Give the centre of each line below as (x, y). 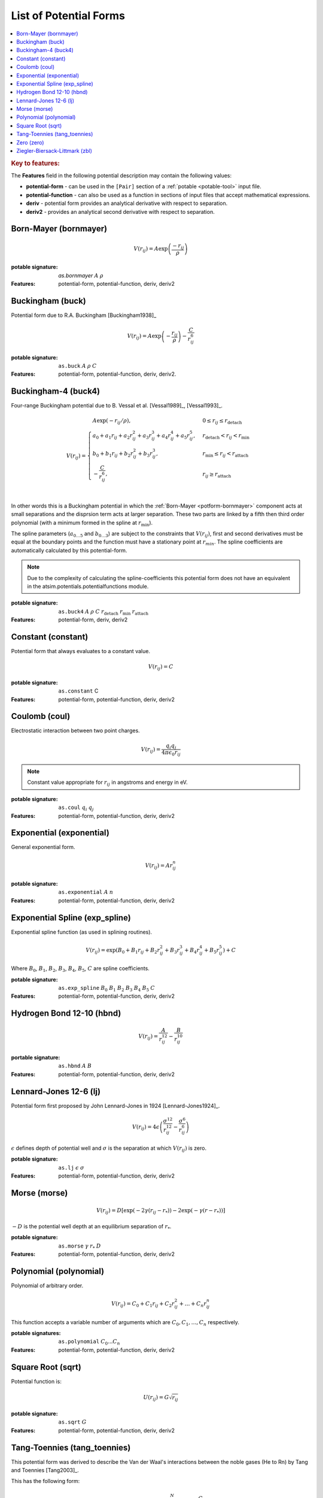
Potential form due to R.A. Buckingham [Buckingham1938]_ (84, 315)
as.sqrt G (72, 1422)
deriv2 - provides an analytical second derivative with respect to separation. (120, 212)
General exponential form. (43, 847)
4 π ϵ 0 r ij (171, 753)
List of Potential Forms (68, 16)
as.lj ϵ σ (71, 1168)
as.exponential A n (86, 892)
